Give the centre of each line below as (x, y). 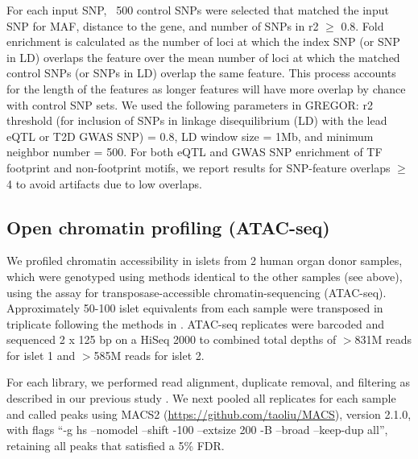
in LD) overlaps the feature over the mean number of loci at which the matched (203, 57)
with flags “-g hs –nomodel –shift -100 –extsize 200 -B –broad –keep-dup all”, (197, 430)
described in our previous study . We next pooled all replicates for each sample (201, 398)
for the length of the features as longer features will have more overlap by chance (206, 88)
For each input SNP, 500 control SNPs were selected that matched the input (198, 10)
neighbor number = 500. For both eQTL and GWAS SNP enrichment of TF (195, 152)
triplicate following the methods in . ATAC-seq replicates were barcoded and (195, 323)
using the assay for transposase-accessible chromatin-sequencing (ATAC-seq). (197, 292)
